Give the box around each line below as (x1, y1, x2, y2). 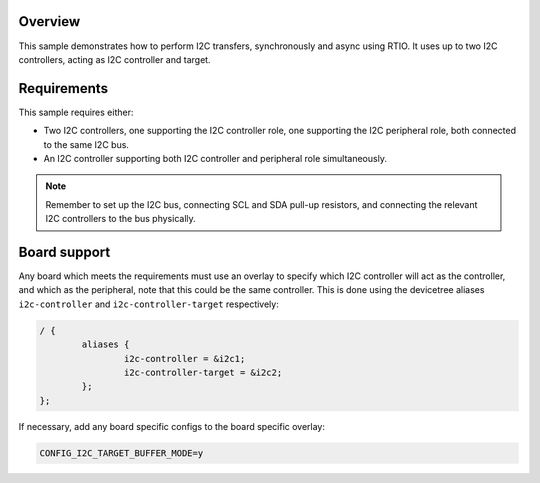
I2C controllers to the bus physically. (45, 213, 197, 225)
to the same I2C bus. (43, 138, 130, 150)
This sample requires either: (18, 106, 134, 118)
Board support (18, 243, 111, 260)
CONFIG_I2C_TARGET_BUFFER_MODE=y (39, 447, 204, 459)
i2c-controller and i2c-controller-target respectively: (18, 298, 279, 310)
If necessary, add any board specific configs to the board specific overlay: (18, 420, 325, 432)
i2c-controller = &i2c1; (123, 353, 246, 364)
